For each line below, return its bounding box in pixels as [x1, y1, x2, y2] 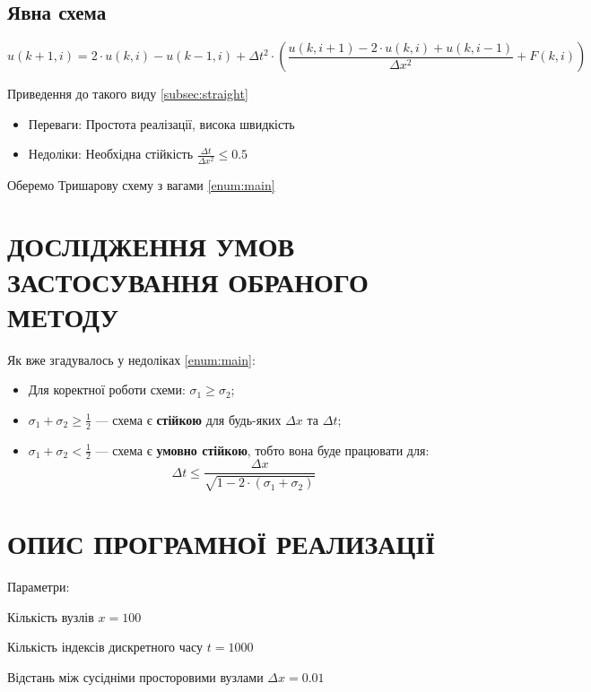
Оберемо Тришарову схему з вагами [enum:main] [7, 175, 275, 194]
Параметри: [7, 577, 70, 596]
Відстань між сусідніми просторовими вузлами [7, 667, 264, 686]
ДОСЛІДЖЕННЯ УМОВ [7, 228, 295, 264]
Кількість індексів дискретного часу [7, 637, 204, 656]
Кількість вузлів [7, 607, 94, 626]
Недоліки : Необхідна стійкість [28, 144, 194, 163]
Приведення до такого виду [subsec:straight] [7, 84, 248, 103]
